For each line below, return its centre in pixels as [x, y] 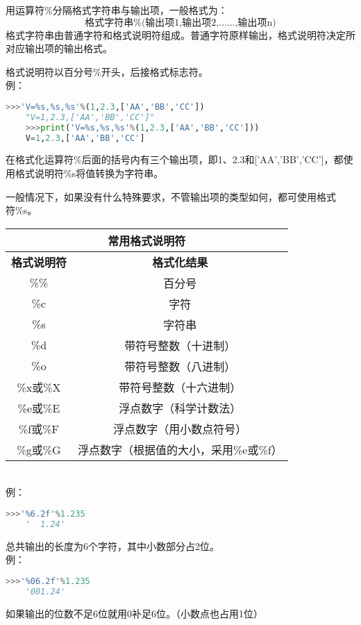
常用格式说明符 [147, 240]
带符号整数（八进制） [180, 366]
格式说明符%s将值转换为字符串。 [89, 173]
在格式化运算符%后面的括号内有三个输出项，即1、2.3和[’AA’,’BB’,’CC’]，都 [175, 159]
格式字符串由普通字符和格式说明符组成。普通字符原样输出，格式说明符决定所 [180, 34]
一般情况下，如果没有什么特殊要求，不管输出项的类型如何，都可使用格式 [171, 196]
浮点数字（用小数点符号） [180, 428]
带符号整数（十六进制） [180, 387]
